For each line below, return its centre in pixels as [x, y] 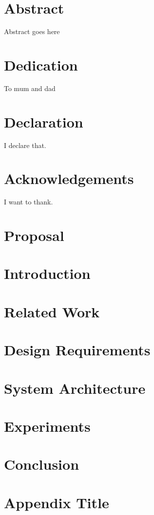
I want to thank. [29, 202]
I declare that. [25, 145]
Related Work [52, 311]
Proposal [34, 235]
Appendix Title [57, 502]
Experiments [47, 426]
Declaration [44, 121]
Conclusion [42, 464]
